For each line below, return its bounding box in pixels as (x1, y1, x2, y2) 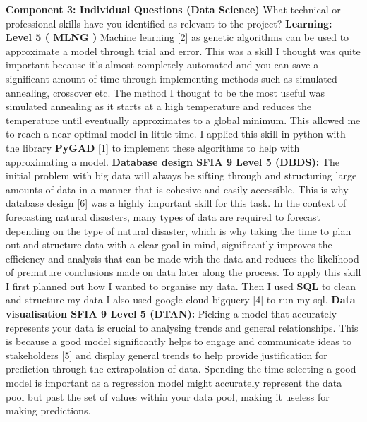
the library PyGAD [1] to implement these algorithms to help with (6, 140, 300, 155)
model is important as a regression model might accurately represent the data (6, 375, 342, 390)
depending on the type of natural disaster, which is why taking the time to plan (6, 223, 351, 238)
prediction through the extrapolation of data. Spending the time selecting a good (6, 361, 356, 376)
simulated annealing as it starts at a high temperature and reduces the (6, 99, 311, 114)
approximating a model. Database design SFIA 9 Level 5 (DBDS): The (6, 154, 339, 169)
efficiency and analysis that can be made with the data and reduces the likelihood (6, 251, 359, 265)
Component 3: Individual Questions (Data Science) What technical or (6, 2, 341, 16)
